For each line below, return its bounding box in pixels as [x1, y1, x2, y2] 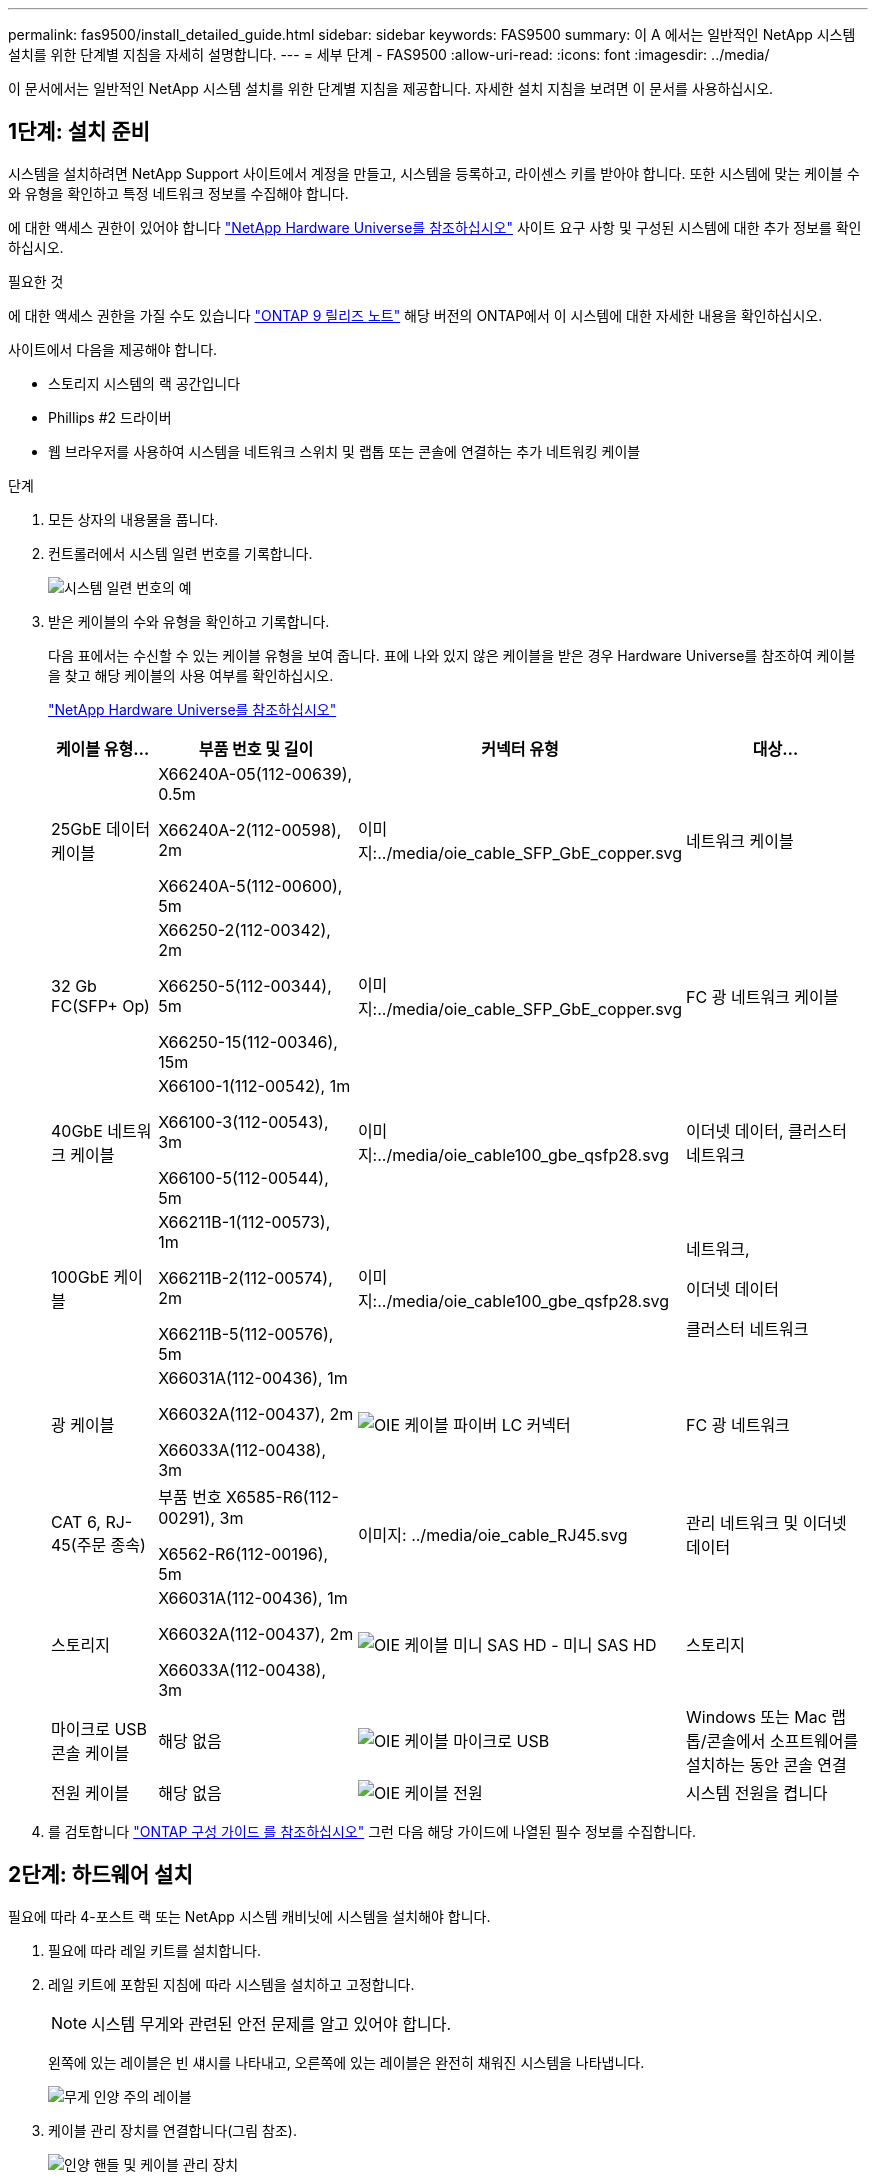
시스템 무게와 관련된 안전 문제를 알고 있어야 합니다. [91, 2013, 452, 2034]
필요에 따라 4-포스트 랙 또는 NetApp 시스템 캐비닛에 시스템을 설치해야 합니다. [8, 1907, 491, 1925]
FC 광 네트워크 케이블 [686, 986, 839, 1007]
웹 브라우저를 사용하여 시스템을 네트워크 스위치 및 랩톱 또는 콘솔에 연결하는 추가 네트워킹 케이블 [48, 442, 641, 460]
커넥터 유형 [481, 738, 559, 759]
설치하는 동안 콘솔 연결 [686, 1754, 847, 1775]
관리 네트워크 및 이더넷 [686, 1512, 847, 1533]
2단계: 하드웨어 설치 [8, 1862, 193, 1888]
